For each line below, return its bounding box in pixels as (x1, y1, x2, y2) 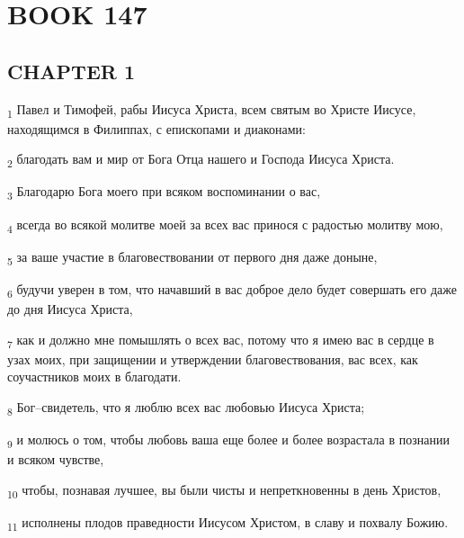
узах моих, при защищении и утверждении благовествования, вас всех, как (7, 349, 418, 368)
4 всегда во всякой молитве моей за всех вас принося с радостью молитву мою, (7, 214, 443, 236)
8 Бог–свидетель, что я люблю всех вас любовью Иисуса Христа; (7, 397, 365, 418)
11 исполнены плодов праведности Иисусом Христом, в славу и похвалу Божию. (7, 512, 449, 534)
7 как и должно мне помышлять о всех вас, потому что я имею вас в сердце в (7, 329, 434, 351)
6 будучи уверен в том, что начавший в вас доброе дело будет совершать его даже (7, 279, 458, 300)
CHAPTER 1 (7, 57, 136, 85)
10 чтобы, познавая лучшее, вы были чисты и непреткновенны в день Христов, (7, 480, 442, 501)
